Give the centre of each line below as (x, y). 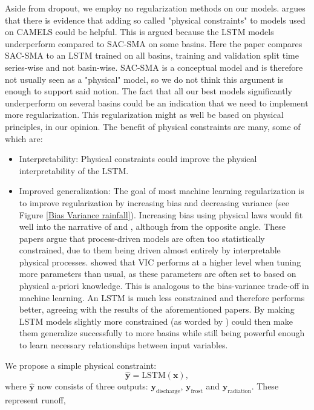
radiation (239, 392)
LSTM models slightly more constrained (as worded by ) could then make (156, 321)
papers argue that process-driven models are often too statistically (142, 238)
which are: (24, 138)
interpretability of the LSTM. (74, 170)
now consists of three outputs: (93, 386)
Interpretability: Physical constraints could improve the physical (138, 159)
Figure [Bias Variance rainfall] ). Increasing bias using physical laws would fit (161, 214)
